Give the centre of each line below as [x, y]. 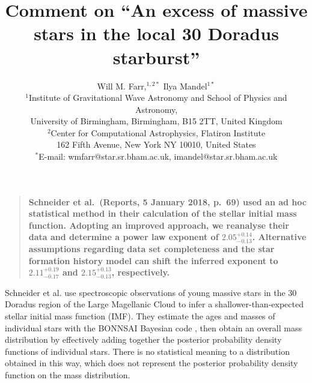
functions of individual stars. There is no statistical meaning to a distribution [147, 351]
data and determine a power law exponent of [124, 237]
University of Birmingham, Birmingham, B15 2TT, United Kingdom [156, 121]
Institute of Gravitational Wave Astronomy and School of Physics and [158, 98]
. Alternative [279, 237]
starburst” [156, 57]
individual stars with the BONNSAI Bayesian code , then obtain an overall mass [153, 327]
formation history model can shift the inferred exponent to [153, 260]
